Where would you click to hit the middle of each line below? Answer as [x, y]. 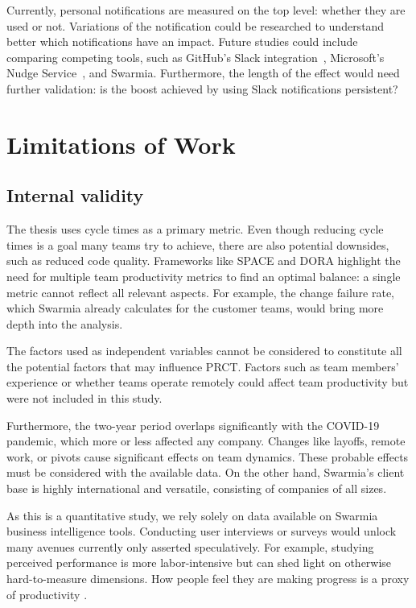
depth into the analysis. [65, 323]
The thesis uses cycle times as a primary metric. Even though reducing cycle [195, 229]
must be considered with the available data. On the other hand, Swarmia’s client [206, 472]
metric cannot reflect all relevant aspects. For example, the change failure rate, [200, 292]
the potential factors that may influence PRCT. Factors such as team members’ [203, 366]
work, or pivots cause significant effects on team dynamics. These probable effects [208, 456]
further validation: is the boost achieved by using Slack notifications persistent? [202, 88]
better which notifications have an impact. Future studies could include [182, 41]
